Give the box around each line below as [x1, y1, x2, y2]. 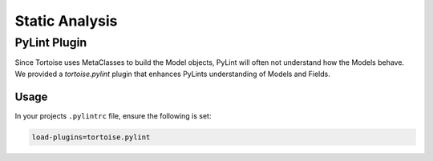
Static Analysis [14, 12, 118, 30]
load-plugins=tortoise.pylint [31, 132, 151, 142]
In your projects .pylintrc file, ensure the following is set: [14, 111, 212, 120]
